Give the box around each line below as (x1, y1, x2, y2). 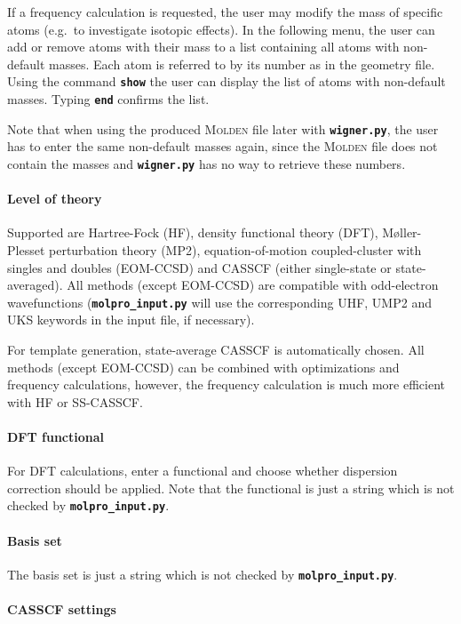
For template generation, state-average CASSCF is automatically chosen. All (7, 340, 425, 359)
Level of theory (7, 189, 102, 208)
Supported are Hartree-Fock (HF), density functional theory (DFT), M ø (7, 223, 401, 242)
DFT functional (7, 427, 105, 445)
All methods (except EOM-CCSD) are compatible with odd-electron (67, 276, 439, 294)
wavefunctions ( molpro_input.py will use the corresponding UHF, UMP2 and (7, 292, 432, 311)
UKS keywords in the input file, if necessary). (7, 310, 255, 329)
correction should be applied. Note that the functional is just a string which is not (7, 478, 455, 497)
